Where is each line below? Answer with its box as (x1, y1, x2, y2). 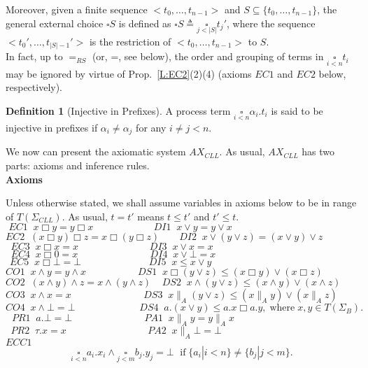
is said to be (271, 103, 323, 118)
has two (302, 144, 334, 159)
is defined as (118, 15, 171, 30)
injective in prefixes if (6, 120, 98, 135)
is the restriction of (89, 34, 171, 48)
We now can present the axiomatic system (6, 144, 186, 159)
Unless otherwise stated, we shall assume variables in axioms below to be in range (6, 195, 357, 210)
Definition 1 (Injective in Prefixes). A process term (6, 103, 231, 118)
